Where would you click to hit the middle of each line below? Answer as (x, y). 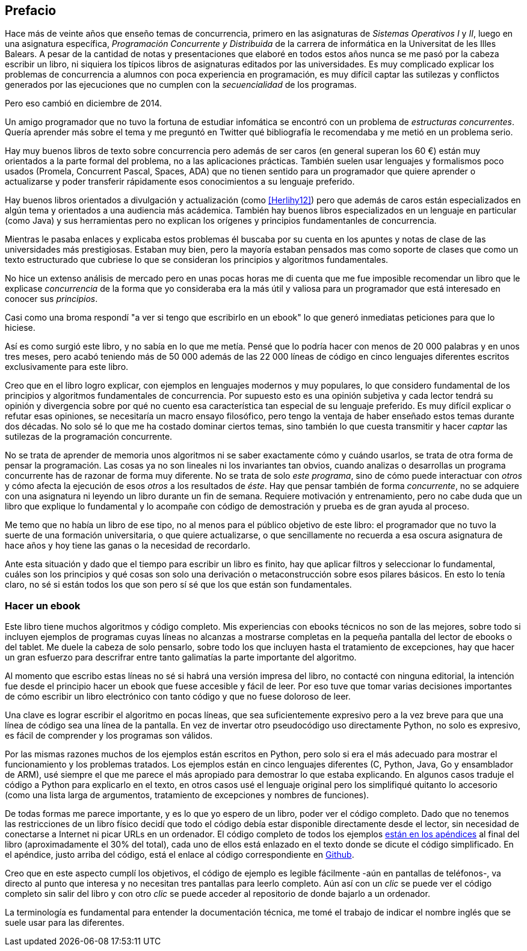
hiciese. (20, 328)
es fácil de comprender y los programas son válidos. (109, 736)
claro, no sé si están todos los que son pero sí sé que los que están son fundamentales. (178, 585)
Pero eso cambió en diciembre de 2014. (84, 103)
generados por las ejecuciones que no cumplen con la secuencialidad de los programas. (181, 85)
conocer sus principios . (51, 299)
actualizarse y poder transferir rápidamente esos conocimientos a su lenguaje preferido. (180, 182)
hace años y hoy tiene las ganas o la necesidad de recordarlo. (128, 546)
